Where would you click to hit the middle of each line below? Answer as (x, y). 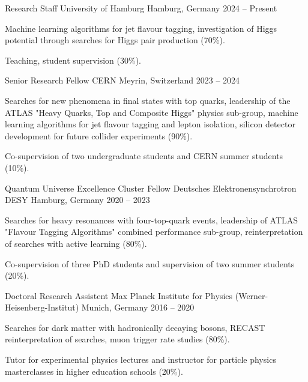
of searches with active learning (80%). (76, 243)
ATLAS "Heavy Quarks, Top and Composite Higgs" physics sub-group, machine (152, 112)
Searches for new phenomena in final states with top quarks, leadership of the (148, 100)
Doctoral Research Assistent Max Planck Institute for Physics (119, 295)
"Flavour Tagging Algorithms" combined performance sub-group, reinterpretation (154, 232)
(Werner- (252, 295)
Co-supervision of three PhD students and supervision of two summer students (150, 263)
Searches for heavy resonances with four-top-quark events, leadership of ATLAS (152, 220)
